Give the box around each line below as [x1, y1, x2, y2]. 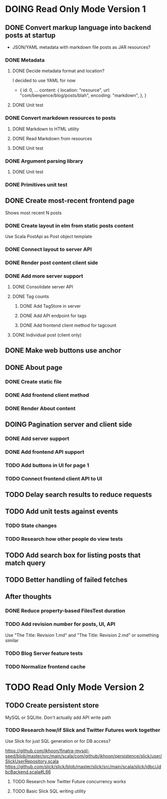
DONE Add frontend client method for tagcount [19, 322, 117, 329]
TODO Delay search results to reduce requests [5, 491, 152, 499]
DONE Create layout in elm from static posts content [5, 222, 134, 229]
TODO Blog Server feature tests [5, 650, 83, 657]
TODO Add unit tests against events [5, 507, 118, 516]
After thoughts [5, 593, 52, 601]
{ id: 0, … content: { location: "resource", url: [19, 87, 110, 93]
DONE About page [5, 363, 63, 371]
